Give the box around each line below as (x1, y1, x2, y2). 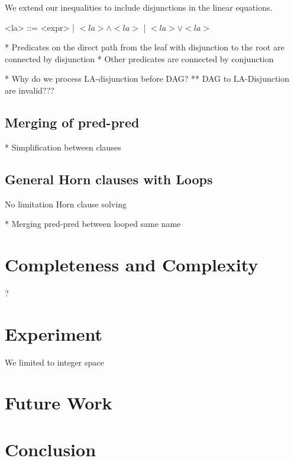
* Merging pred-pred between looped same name (5, 217, 181, 230)
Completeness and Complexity (5, 252, 259, 276)
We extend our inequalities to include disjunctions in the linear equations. (5, 1, 273, 13)
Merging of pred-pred (5, 113, 140, 131)
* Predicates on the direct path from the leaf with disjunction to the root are (5, 41, 285, 53)
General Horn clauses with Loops (5, 169, 213, 188)
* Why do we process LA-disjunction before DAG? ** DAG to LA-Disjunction (5, 72, 290, 85)
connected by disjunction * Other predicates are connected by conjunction (5, 52, 274, 65)
